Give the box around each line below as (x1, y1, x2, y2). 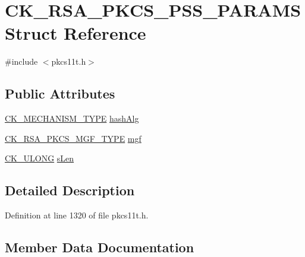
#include (5, 55, 38, 68)
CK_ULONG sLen (5, 152, 74, 164)
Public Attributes (5, 84, 115, 103)
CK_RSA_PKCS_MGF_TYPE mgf (5, 132, 142, 144)
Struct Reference (5, 21, 146, 45)
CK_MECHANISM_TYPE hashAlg (5, 112, 139, 125)
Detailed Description (5, 181, 135, 199)
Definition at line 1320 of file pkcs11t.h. (5, 209, 149, 221)
